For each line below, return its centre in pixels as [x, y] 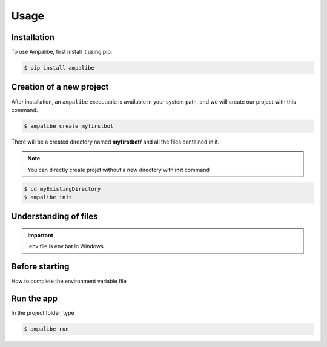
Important [41, 236]
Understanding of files [54, 216]
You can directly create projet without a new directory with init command [119, 170]
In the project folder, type [43, 313]
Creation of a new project [60, 87]
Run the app [34, 299]
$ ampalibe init [48, 197]
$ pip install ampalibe [59, 68]
